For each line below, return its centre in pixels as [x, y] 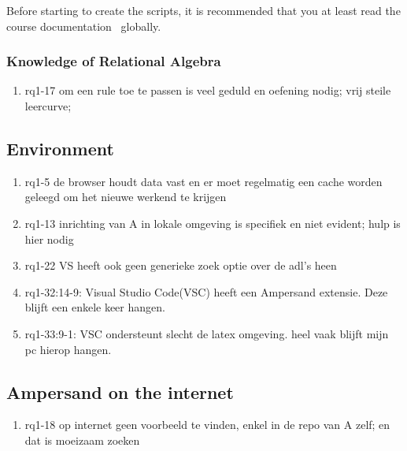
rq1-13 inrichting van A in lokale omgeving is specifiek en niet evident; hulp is [213, 223]
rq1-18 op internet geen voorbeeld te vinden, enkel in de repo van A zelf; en [207, 425]
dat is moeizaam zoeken [82, 440]
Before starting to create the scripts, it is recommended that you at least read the [203, 10]
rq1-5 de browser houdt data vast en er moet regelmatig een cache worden [203, 181]
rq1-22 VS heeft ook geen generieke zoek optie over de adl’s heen [181, 265]
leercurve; [48, 106]
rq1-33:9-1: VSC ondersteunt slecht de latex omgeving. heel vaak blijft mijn [207, 333]
